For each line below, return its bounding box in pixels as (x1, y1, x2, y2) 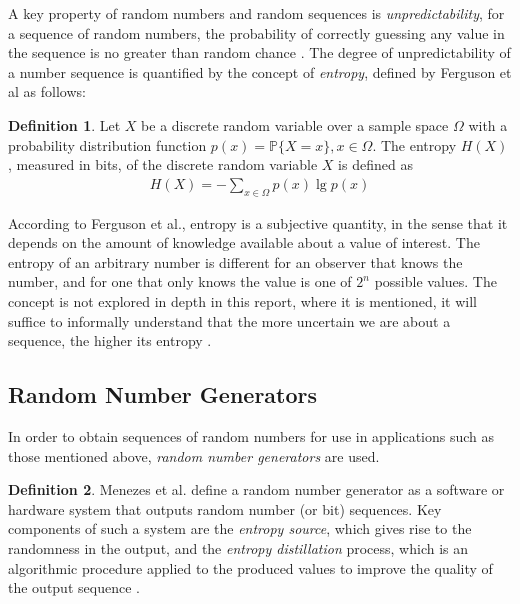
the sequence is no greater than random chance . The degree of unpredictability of (8, 42, 511, 63)
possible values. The (374, 271, 497, 292)
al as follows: (8, 81, 86, 102)
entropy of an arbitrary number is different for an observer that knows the (8, 251, 463, 272)
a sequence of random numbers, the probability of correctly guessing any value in (8, 22, 505, 43)
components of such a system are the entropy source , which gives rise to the (8, 518, 472, 539)
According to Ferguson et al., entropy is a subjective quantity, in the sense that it (8, 212, 508, 233)
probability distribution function (8, 134, 207, 155)
